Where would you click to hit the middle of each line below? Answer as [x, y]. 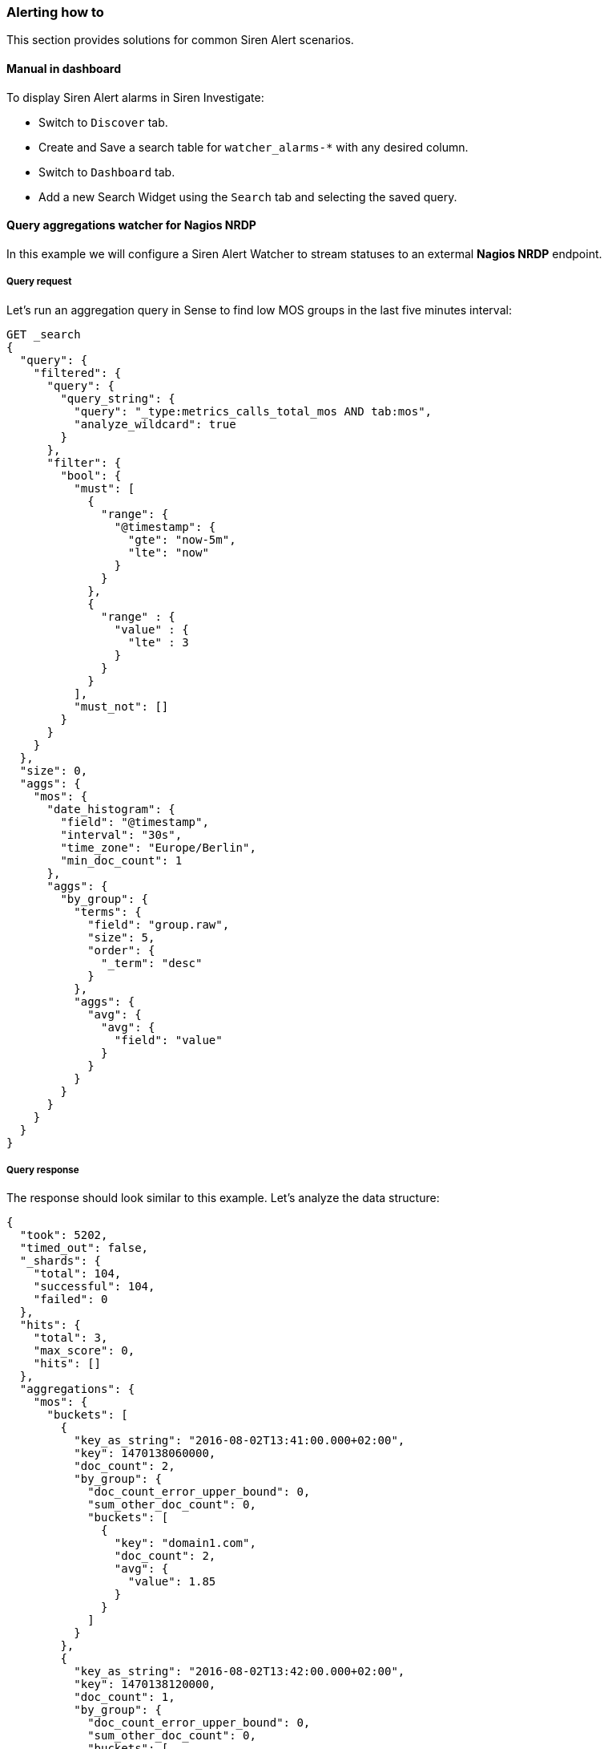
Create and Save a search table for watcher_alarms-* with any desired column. [254, 147]
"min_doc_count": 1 [121, 860]
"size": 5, [121, 937]
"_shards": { [60, 1261]
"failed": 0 [70, 1300]
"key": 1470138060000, [145, 1453]
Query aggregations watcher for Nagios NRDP [131, 225]
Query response [43, 1170]
